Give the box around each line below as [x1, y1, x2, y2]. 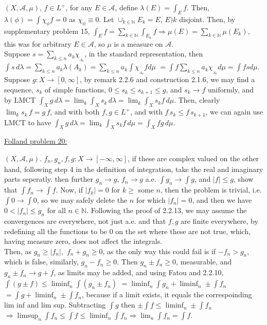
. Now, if [56, 184, 83, 195]
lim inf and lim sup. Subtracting [4, 299, 106, 310]
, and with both [50, 106, 100, 117]
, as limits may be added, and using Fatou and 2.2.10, [54, 267, 224, 278]
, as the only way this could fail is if [102, 245, 216, 256]
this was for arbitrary [4, 38, 72, 49]
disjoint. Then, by [179, 13, 236, 24]
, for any [65, 2, 93, 12]
